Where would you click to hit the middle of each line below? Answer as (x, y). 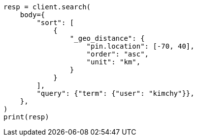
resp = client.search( (47, 7)
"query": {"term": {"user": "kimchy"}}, (115, 93)
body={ (33, 15)
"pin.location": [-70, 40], (140, 46)
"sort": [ (55, 23)
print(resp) (26, 117)
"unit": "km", (114, 62)
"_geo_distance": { (107, 38)
